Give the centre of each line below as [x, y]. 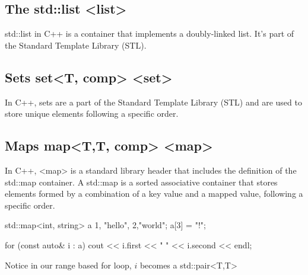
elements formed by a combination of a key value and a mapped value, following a [154, 194]
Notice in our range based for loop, [68, 265]
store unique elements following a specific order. [92, 113]
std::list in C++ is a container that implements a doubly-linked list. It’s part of [150, 33]
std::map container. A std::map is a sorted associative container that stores [141, 182]
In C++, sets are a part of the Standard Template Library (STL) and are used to [153, 102]
